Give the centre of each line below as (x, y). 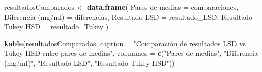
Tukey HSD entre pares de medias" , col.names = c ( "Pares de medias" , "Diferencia (131, 53)
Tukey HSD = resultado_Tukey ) (56, 26)
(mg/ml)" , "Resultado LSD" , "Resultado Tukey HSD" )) (90, 63)
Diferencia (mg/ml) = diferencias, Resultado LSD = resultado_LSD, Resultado (128, 16)
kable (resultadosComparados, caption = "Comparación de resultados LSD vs (125, 43)
